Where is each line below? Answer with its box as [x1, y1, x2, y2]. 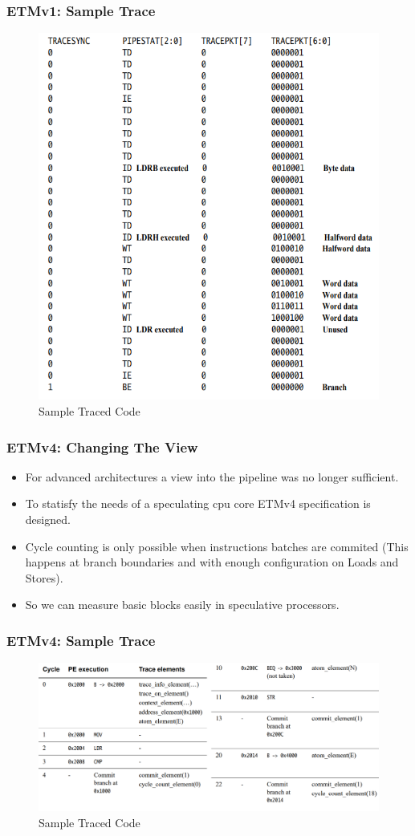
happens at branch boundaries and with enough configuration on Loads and [25, 554, 399, 570]
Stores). [25, 569, 63, 586]
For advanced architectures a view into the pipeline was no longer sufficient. [25, 468, 399, 485]
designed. [25, 511, 71, 527]
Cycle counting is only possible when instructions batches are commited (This [25, 538, 409, 554]
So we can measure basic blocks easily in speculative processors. [25, 596, 340, 613]
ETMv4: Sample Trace [6, 630, 156, 650]
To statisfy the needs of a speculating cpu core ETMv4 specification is [25, 495, 371, 512]
